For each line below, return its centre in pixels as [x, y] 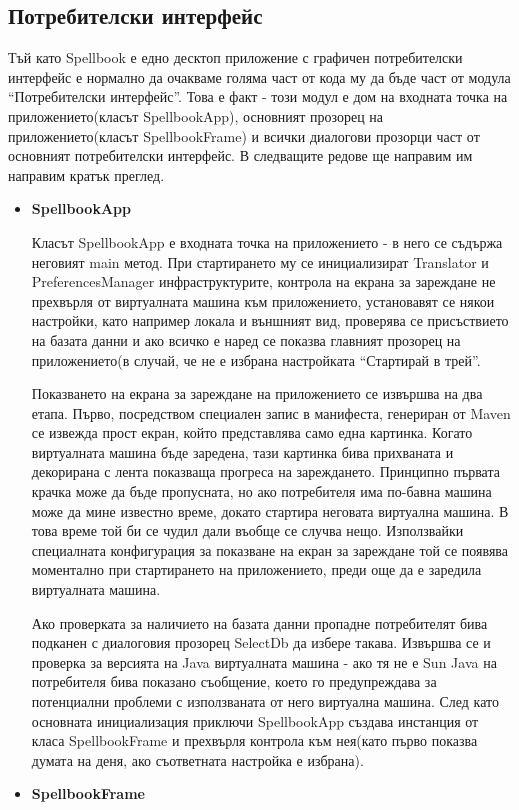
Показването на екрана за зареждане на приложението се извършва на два [257, 393]
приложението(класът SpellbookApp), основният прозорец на [196, 115]
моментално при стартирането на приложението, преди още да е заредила [256, 569]
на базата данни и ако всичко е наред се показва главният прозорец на [246, 339]
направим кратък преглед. [86, 174]
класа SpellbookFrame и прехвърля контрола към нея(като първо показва [254, 740]
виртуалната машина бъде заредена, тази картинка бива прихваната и [242, 451]
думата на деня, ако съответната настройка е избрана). [197, 759]
